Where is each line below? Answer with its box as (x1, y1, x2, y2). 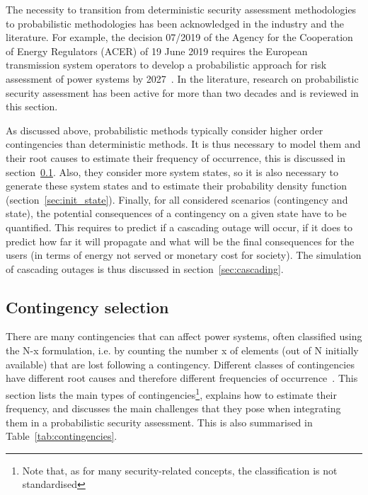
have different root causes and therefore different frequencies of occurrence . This (6, 371, 358, 385)
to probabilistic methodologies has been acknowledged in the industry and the (6, 16, 344, 30)
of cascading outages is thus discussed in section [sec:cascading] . (6, 261, 284, 276)
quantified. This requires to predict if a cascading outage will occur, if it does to (6, 219, 353, 234)
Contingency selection (6, 296, 169, 318)
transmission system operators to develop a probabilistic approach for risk (6, 57, 327, 72)
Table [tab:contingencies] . (6, 429, 117, 443)
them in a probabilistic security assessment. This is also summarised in (6, 414, 313, 429)
